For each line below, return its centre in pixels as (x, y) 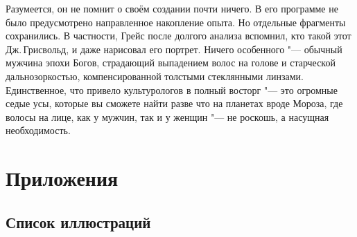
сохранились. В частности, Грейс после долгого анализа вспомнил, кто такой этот (178, 36)
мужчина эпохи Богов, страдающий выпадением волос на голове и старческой (171, 63)
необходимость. (38, 130)
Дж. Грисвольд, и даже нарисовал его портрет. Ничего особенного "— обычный (174, 49)
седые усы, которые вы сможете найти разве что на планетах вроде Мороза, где (174, 103)
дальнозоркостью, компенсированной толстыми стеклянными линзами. (155, 76)
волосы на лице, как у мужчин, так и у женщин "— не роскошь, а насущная (167, 116)
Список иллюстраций (78, 221)
